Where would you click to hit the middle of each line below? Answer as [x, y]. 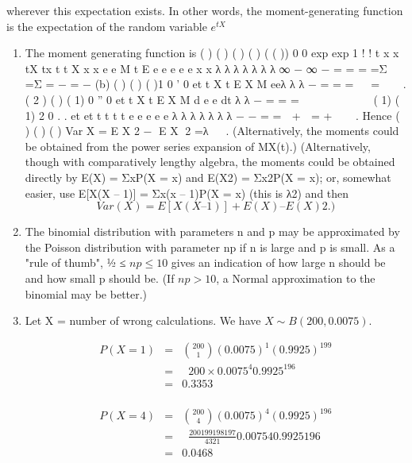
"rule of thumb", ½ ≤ [75, 262]
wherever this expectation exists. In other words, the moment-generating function [205, 10]
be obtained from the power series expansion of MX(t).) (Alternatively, [198, 146]
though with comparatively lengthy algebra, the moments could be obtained [210, 162]
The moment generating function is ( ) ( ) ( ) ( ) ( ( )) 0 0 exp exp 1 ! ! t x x [212, 53]
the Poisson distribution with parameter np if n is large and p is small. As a [210, 247]
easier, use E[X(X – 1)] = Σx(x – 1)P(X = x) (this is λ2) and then [187, 193]
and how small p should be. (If [100, 278]
